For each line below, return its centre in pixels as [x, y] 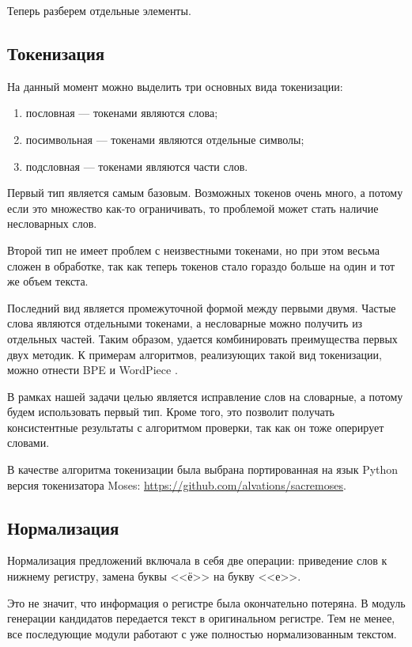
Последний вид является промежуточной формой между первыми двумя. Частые [202, 307]
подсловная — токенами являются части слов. [137, 166]
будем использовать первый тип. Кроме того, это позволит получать [171, 412]
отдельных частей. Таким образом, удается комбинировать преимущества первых [202, 338]
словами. [28, 443]
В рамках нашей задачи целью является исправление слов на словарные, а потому [205, 396]
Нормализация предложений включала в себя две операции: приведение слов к [197, 560]
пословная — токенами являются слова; [122, 113]
